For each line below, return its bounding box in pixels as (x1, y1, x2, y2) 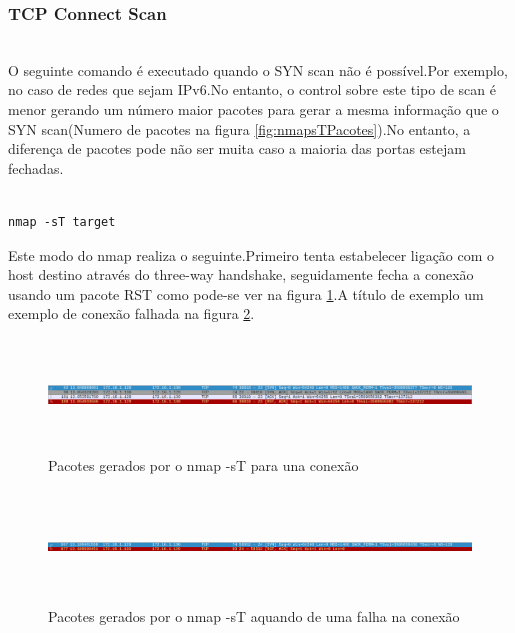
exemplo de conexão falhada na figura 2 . (8, 303, 255, 324)
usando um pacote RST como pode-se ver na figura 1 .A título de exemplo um (8, 283, 484, 304)
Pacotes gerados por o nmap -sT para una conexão (48, 454, 359, 475)
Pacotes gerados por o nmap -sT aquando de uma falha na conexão (48, 606, 460, 627)
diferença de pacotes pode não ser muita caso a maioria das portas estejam (8, 138, 466, 159)
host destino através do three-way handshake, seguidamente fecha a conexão (8, 264, 474, 285)
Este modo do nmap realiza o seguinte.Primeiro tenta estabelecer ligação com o (8, 244, 495, 265)
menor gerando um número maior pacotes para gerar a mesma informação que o (8, 99, 499, 119)
